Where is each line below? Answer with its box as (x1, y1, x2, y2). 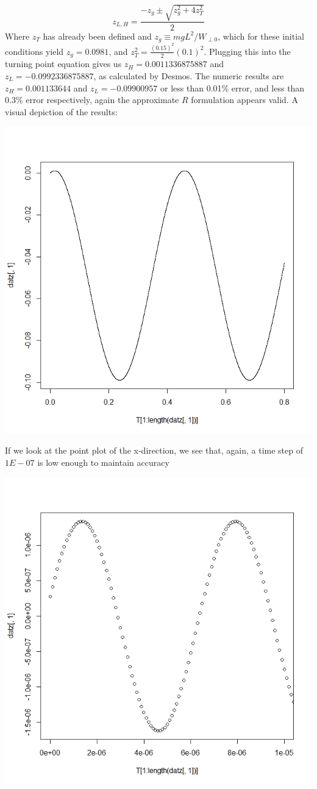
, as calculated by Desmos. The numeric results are (93, 69, 284, 82)
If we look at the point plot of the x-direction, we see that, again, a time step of (5, 444, 303, 457)
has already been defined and (43, 29, 152, 42)
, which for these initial (218, 29, 304, 42)
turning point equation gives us (5, 57, 122, 70)
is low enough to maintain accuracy (37, 455, 169, 468)
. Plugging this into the (204, 45, 291, 57)
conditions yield (5, 45, 64, 57)
